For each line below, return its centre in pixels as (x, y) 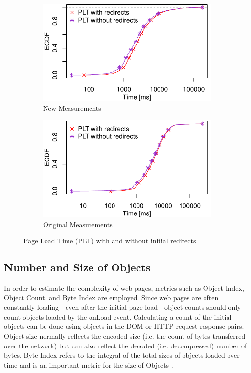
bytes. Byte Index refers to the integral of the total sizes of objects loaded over (122, 355)
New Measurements (72, 108)
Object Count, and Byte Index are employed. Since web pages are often (111, 297)
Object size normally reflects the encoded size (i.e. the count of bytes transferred (125, 336)
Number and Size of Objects (77, 267)
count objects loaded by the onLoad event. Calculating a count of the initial (118, 316)
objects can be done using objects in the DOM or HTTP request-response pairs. (124, 326)
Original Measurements (78, 224)
